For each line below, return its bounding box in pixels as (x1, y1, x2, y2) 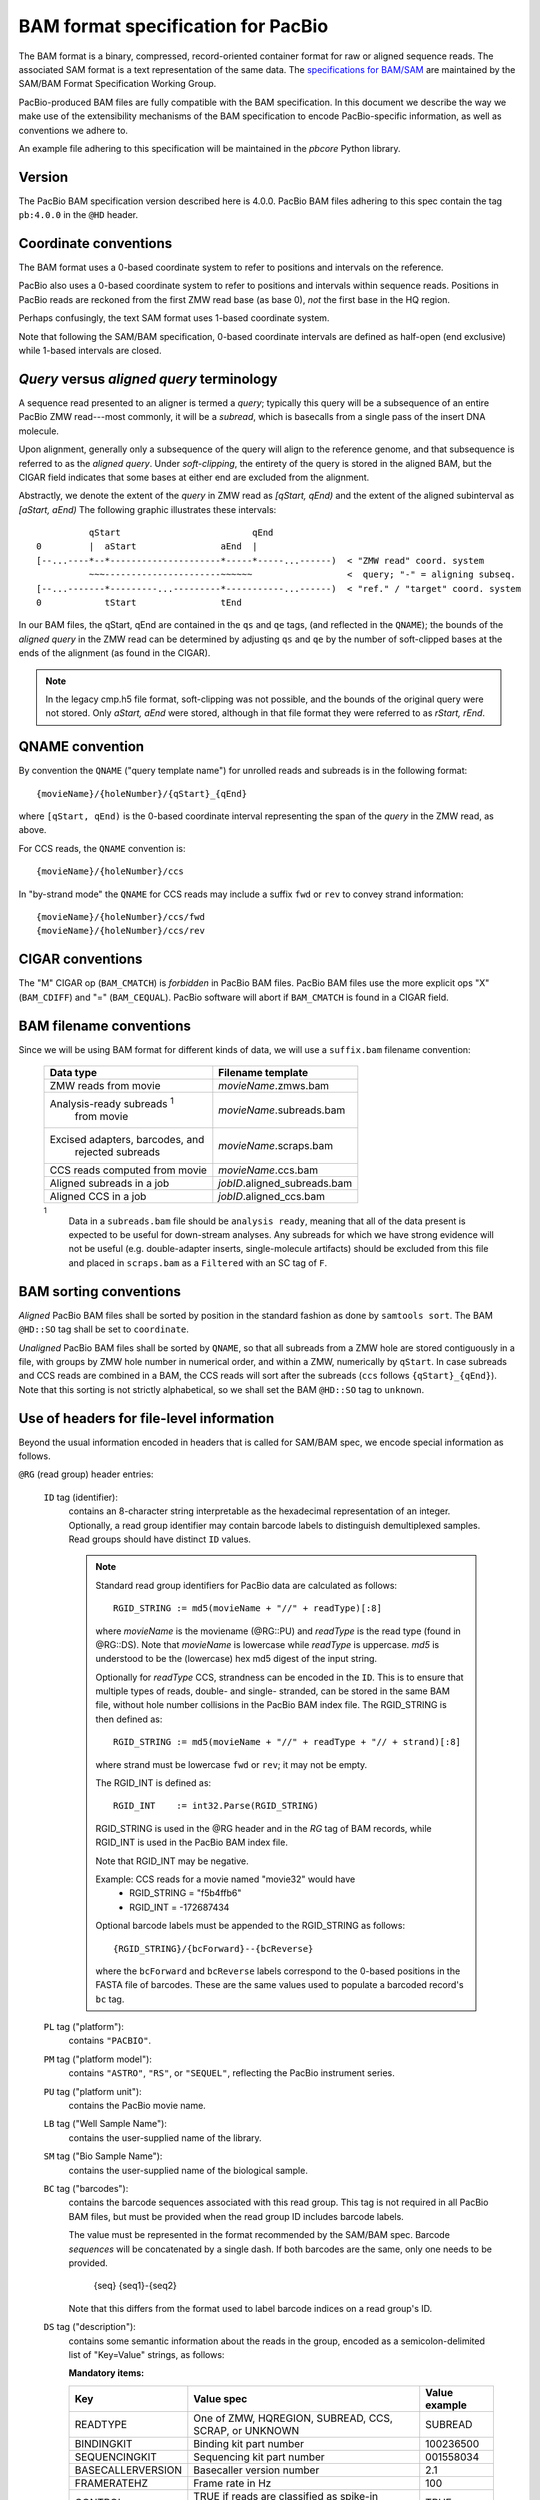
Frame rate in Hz (193, 2476, 272, 2490)
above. (18, 824, 47, 836)
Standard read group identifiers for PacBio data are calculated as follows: (95, 1579, 398, 1591)
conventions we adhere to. (18, 124, 129, 136)
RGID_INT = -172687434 (129, 1901, 230, 1913)
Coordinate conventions (18, 235, 173, 252)
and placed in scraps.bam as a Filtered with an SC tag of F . (68, 1256, 328, 1269)
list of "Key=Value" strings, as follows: (68, 2348, 225, 2360)
